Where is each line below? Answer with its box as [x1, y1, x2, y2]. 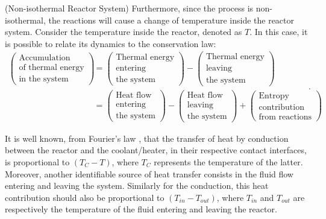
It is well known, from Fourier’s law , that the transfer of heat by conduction [5, 132, 289, 144]
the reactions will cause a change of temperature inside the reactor [48, 13, 295, 26]
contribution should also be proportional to [5, 191, 165, 203]
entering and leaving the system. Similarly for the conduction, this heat [5, 179, 269, 192]
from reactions [259, 113, 312, 122]
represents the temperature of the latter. [154, 155, 303, 168]
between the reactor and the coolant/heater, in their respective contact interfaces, [5, 144, 307, 156]
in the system [19, 75, 69, 83]
